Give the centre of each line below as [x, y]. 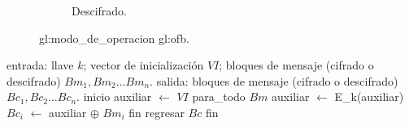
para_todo [219, 97]
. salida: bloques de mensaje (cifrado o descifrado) [274, 80]
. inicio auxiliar [114, 97]
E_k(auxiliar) [369, 97]
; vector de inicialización [144, 65]
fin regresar [157, 112]
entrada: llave [40, 65]
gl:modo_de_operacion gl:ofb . [114, 38]
